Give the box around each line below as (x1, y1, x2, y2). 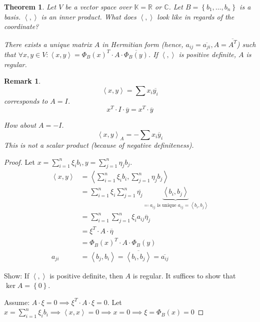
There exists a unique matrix (4, 39, 92, 49)
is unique (157, 203, 176, 208)
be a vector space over (65, 2, 132, 12)
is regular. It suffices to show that (132, 270, 236, 280)
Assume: (4, 296, 30, 307)
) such (236, 39, 256, 49)
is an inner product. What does (41, 11, 136, 22)
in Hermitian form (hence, (102, 39, 183, 49)
